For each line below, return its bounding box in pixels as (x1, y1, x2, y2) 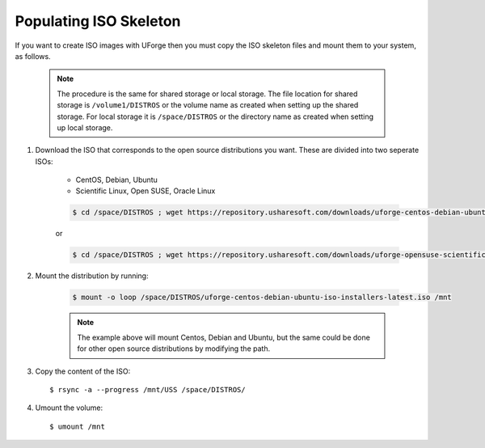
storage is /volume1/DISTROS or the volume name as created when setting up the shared (57, 100, 359, 110)
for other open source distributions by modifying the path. (77, 344, 271, 353)
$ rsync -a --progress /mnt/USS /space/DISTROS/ (49, 385, 246, 394)
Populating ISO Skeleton (15, 12, 181, 30)
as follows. (15, 51, 52, 61)
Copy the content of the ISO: (35, 366, 131, 376)
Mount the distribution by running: (35, 271, 149, 281)
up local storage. (57, 122, 113, 133)
